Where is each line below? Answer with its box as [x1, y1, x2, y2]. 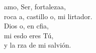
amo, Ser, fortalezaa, [4, 1, 66, 11]
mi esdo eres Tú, [4, 30, 54, 40]
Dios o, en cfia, [4, 21, 49, 31]
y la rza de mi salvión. [4, 40, 71, 50]
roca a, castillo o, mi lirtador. [4, 11, 93, 21]
